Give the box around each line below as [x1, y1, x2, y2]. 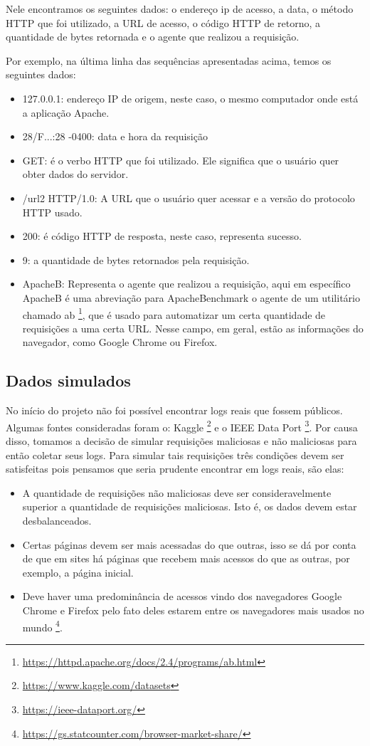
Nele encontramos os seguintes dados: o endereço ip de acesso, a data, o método [6, 1, 354, 16]
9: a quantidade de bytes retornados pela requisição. [22, 252, 250, 267]
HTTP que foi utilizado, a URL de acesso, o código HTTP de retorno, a [6, 15, 320, 30]
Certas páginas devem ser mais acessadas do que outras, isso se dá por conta [22, 537, 356, 552]
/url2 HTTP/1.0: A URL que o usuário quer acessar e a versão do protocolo [22, 190, 355, 205]
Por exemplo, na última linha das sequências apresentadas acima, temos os [6, 53, 332, 68]
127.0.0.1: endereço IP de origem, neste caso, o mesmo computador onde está [22, 90, 359, 105]
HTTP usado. [22, 204, 83, 219]
